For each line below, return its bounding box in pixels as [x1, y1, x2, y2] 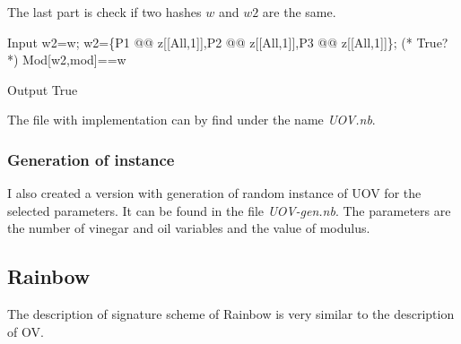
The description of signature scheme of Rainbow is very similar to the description [7, 305, 455, 323]
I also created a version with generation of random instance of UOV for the [7, 184, 422, 202]
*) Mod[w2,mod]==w [7, 50, 126, 69]
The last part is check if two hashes [7, 3, 202, 21]
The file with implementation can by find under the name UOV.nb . [7, 110, 376, 129]
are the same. [262, 3, 336, 21]
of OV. [7, 322, 44, 340]
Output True [7, 80, 78, 99]
